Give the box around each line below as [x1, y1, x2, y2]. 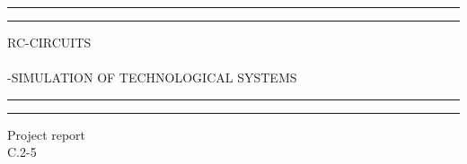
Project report [7, 125, 86, 143]
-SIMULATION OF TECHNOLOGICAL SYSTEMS [7, 68, 297, 87]
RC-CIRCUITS [7, 33, 92, 51]
